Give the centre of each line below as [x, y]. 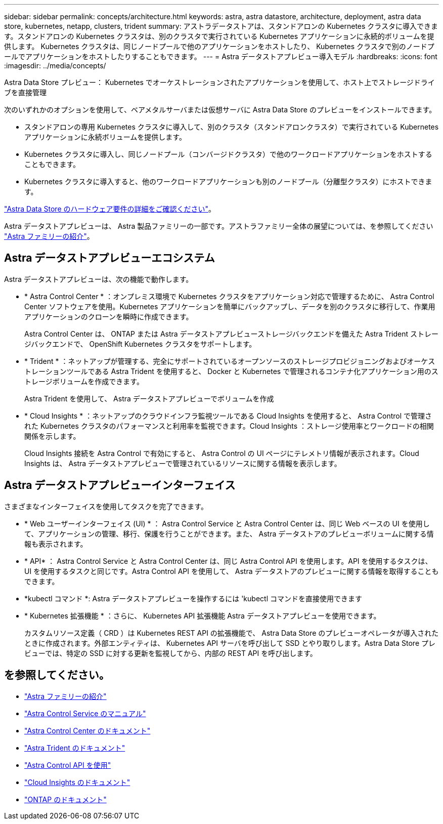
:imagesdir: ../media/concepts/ [55, 66]
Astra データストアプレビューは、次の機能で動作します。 [99, 279]
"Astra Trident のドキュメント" [75, 748]
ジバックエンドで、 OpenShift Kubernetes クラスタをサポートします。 [140, 344]
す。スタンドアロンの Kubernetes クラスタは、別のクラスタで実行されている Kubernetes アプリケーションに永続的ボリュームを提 [219, 36]
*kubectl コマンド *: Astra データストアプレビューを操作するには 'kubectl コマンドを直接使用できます [193, 598]
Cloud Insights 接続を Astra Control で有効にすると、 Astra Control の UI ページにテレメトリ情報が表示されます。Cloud [222, 453]
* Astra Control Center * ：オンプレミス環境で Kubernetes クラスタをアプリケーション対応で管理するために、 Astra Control [229, 296]
